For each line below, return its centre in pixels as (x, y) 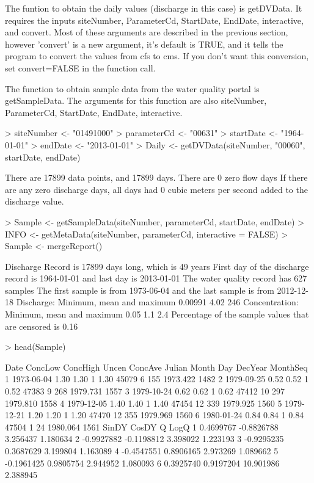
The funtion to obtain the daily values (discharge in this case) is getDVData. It (154, 8)
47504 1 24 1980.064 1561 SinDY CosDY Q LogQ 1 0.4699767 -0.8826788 (142, 427)
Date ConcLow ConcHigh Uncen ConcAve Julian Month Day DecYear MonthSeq (156, 367)
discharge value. (35, 201)
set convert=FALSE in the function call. (80, 67)
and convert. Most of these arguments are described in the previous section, (147, 32)
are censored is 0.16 (42, 326)
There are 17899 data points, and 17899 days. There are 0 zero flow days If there (156, 177)
